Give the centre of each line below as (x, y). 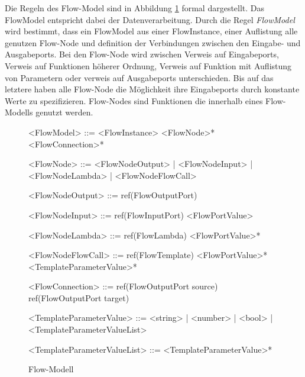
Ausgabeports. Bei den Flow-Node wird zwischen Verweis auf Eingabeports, (142, 54)
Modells (19, 112)
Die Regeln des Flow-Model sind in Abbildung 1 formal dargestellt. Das (135, 8)
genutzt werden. (64, 112)
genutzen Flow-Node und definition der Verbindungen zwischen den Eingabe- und (153, 42)
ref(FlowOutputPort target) (79, 297)
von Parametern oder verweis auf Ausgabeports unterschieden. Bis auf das (139, 77)
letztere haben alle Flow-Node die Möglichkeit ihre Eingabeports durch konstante (152, 89)
